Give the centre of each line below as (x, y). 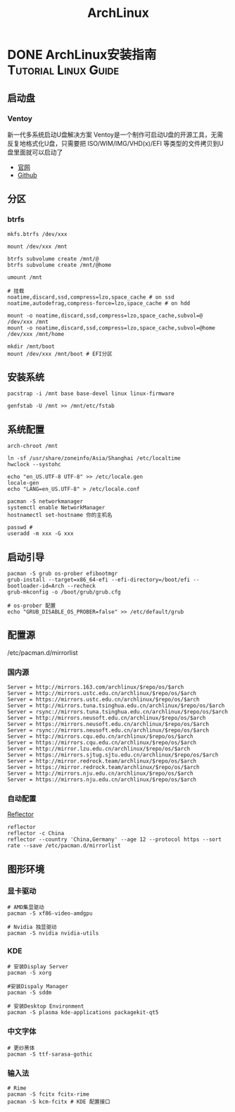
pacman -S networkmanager (45, 501)
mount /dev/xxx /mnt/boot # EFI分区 (60, 354)
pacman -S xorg (30, 973)
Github (27, 175)
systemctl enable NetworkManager (56, 508)
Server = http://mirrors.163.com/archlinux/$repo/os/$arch (96, 687)
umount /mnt (25, 277)
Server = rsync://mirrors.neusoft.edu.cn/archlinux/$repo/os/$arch (108, 730)
